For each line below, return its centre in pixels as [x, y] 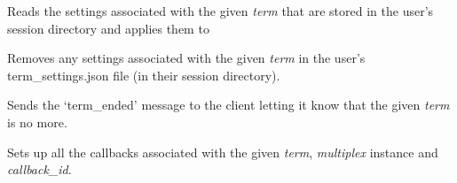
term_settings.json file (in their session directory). [144, 75]
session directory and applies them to [108, 28]
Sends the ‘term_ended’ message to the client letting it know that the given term [228, 105]
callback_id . [39, 169]
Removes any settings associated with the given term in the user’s [186, 58]
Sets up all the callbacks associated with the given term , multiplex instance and [223, 152]
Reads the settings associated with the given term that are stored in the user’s [221, 11]
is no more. [37, 122]
